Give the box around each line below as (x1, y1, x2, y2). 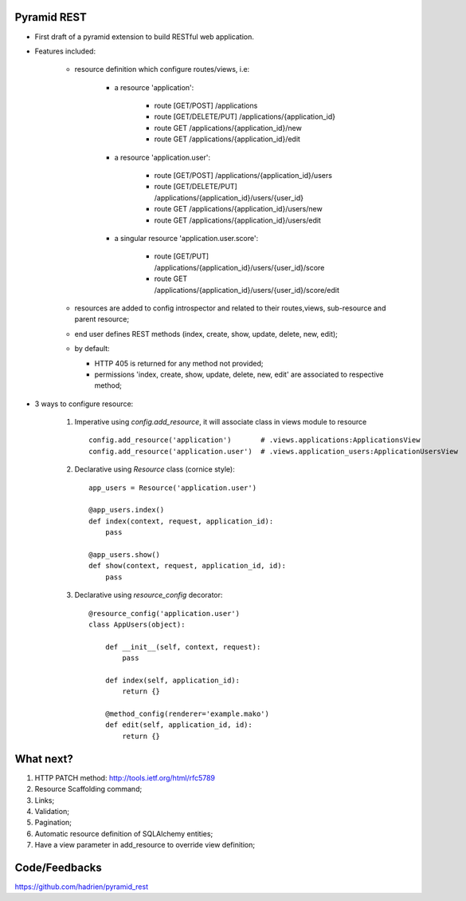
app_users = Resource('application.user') (88, 483, 257, 492)
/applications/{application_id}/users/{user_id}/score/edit (154, 285, 340, 294)
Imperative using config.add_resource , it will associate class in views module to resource (74, 417, 367, 427)
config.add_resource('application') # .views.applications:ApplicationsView (88, 436, 421, 445)
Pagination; (34, 818, 72, 828)
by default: (74, 344, 111, 354)
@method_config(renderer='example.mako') (104, 709, 270, 718)
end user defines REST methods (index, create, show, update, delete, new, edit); (74, 329, 339, 338)
